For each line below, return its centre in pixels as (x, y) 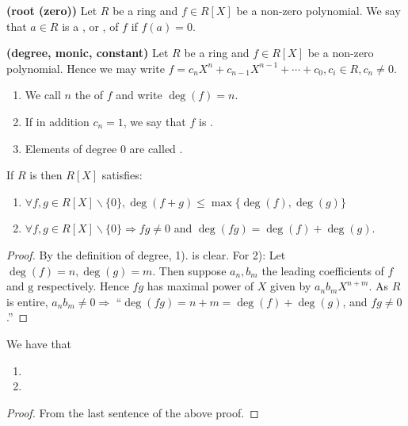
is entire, (27, 301)
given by (290, 286)
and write (139, 95)
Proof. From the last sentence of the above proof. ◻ (133, 412)
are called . (156, 148)
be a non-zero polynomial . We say (318, 10)
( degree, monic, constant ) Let (88, 53)
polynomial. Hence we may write (86, 68)
